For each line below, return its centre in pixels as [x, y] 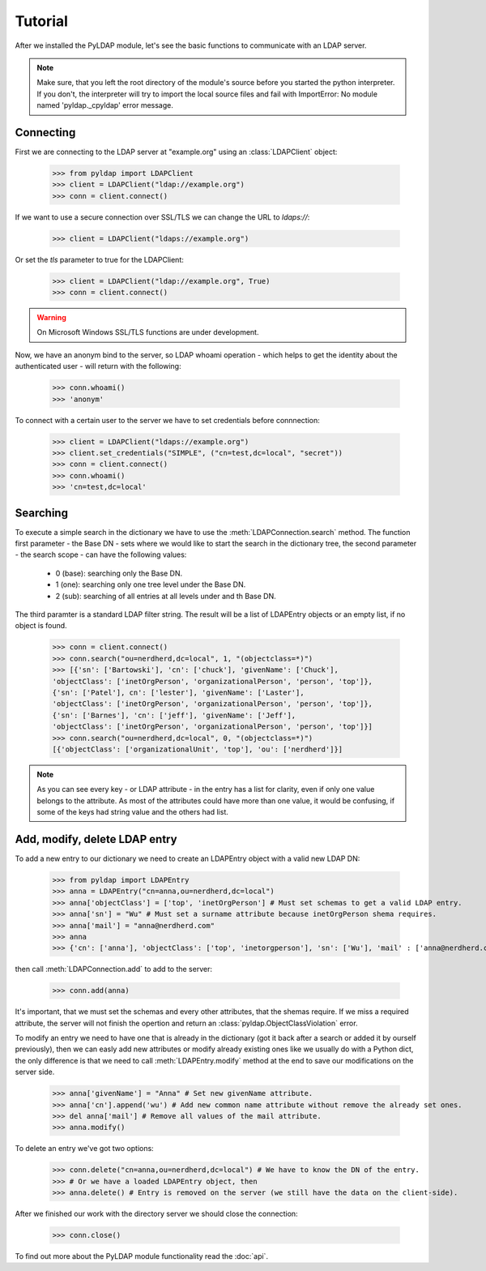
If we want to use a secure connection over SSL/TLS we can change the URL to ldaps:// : [162, 217]
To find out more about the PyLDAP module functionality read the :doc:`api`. [142, 1256]
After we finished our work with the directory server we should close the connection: [157, 1214]
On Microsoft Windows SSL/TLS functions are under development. [148, 332]
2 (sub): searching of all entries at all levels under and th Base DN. [166, 596]
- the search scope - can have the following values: [101, 554]
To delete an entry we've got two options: [84, 1149]
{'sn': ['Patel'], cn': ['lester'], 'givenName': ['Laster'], [178, 692]
